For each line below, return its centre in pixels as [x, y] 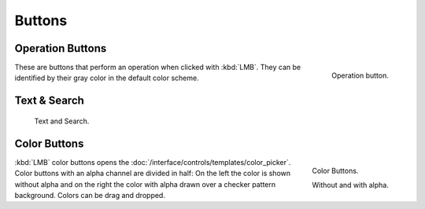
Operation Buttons [61, 48]
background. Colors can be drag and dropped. [90, 195]
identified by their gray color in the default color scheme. [107, 78]
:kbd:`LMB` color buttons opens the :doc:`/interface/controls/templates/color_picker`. [153, 162]
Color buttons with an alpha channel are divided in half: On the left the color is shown [153, 174]
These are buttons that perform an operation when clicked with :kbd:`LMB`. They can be [158, 68]
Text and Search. [62, 121]
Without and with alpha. [350, 185]
